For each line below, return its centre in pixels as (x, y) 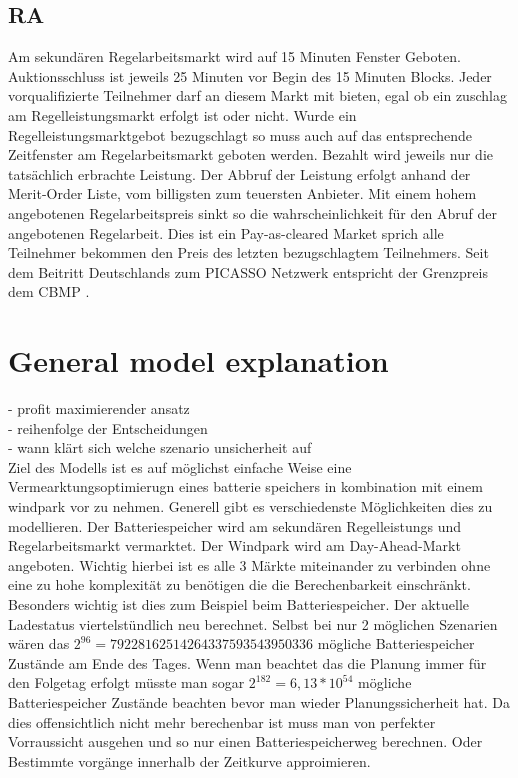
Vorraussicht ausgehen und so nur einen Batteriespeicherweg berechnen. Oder (245, 741)
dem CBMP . (49, 291)
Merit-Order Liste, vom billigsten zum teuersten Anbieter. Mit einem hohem (242, 193)
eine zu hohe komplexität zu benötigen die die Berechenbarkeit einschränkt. (239, 584)
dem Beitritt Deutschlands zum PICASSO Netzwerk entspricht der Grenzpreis (248, 271)
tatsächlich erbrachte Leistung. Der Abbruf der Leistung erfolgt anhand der (239, 173)
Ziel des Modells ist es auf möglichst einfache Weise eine (180, 466)
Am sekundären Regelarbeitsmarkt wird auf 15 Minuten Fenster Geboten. (234, 56)
